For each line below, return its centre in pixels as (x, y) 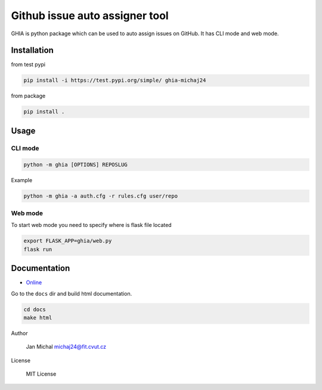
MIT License (41, 374)
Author (19, 333)
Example (22, 180)
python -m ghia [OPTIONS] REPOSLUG (75, 165)
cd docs (35, 309)
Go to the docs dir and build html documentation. (72, 293)
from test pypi (28, 65)
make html (38, 317)
